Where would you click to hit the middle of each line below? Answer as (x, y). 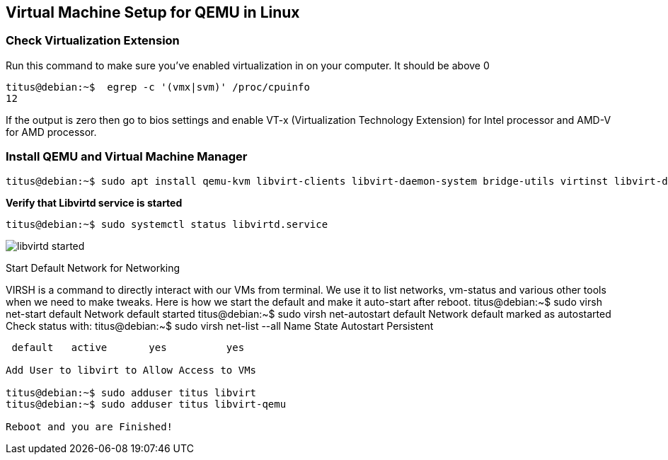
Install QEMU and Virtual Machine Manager (127, 157)
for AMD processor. (51, 132)
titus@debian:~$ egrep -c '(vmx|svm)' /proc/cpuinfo (158, 87)
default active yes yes (128, 347)
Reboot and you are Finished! (90, 426)
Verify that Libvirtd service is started (94, 202)
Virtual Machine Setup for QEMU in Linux (153, 12)
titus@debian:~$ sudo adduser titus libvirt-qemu (146, 404)
